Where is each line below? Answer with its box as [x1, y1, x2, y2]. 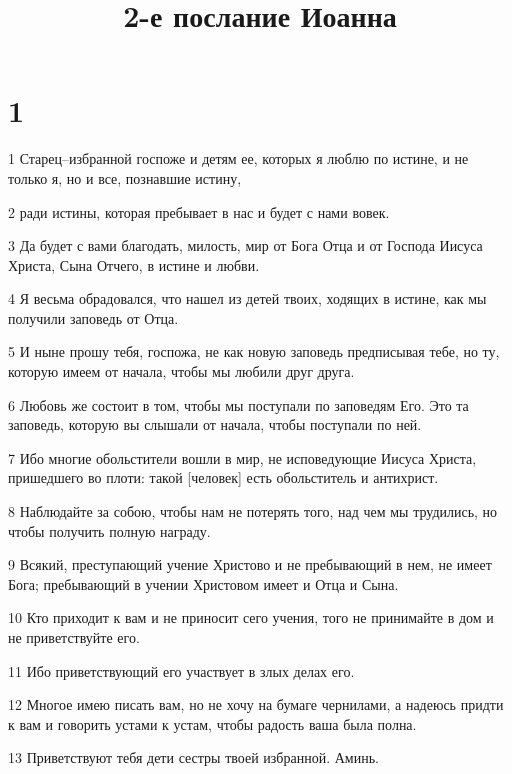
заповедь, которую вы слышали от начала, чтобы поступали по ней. [8, 414, 422, 435]
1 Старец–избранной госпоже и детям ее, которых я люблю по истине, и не [8, 148, 469, 169]
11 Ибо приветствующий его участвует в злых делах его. [8, 660, 355, 681]
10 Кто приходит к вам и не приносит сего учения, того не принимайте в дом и [8, 607, 494, 628]
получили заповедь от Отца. [8, 307, 179, 328]
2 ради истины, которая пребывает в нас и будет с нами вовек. [8, 201, 390, 222]
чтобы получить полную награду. [8, 520, 211, 541]
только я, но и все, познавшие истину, [8, 167, 242, 188]
